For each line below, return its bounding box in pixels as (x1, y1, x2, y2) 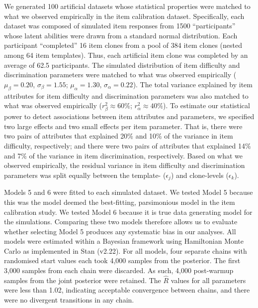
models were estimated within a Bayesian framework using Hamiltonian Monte (4, 236, 244, 246)
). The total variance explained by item (133, 79, 253, 89)
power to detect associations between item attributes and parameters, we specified (4, 111, 255, 122)
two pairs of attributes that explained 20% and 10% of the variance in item (4, 131, 233, 141)
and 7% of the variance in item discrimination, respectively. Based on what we (4, 150, 243, 160)
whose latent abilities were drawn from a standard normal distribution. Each (4, 30, 238, 40)
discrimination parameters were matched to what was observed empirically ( (4, 69, 237, 80)
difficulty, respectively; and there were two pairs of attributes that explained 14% (4, 141, 251, 151)
